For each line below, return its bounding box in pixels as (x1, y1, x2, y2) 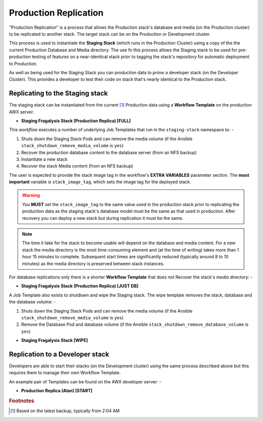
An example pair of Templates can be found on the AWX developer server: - (9, 379, 162, 384)
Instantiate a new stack (21, 156, 68, 162)
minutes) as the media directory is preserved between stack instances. (22, 260, 165, 266)
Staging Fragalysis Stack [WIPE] (21, 338, 88, 343)
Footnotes (9, 397, 35, 404)
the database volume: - (9, 299, 56, 305)
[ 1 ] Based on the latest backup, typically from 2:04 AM (10, 408, 120, 414)
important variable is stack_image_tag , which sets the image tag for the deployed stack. (9, 179, 191, 185)
